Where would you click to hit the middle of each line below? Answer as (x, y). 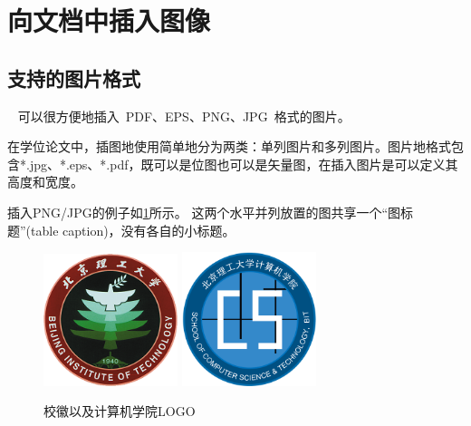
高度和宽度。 (45, 182)
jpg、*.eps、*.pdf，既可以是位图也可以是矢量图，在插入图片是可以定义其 (244, 164)
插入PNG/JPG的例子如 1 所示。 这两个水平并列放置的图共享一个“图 (204, 212)
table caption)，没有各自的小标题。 (133, 230)
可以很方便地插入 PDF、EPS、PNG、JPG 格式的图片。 (184, 116)
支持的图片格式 (74, 77)
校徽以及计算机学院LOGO (120, 411)
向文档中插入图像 (109, 20)
